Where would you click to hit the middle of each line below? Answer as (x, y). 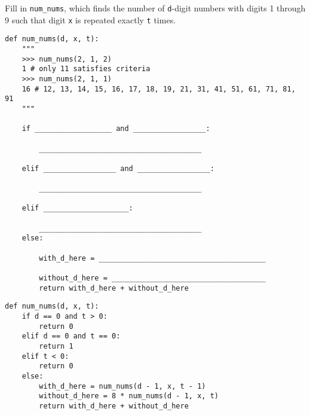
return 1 (56, 346)
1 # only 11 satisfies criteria (86, 69)
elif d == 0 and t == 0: (71, 336)
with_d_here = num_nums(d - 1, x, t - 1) (122, 386)
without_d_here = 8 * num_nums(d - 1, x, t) (129, 396)
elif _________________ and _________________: (118, 168)
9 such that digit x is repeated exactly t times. (90, 19)
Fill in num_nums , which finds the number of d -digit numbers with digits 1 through (155, 8)
